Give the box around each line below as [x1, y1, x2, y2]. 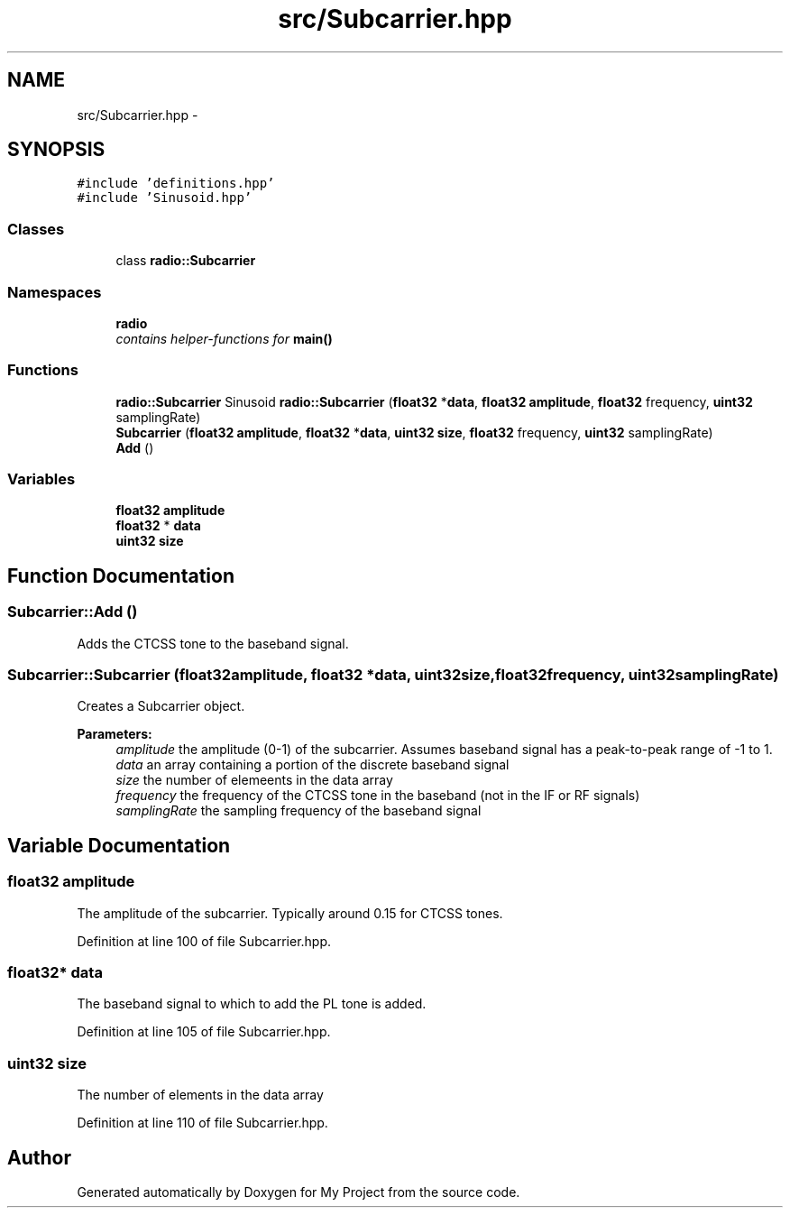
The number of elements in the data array [77, 1087, 324, 1103]
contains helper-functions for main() [115, 330, 333, 346]
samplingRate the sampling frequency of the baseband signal [115, 803, 482, 819]
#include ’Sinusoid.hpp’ [77, 190, 253, 206]
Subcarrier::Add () [7, 603, 138, 621]
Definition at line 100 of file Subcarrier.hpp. [77, 933, 332, 949]
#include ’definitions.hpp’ [77, 176, 275, 191]
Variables [7, 470, 76, 489]
